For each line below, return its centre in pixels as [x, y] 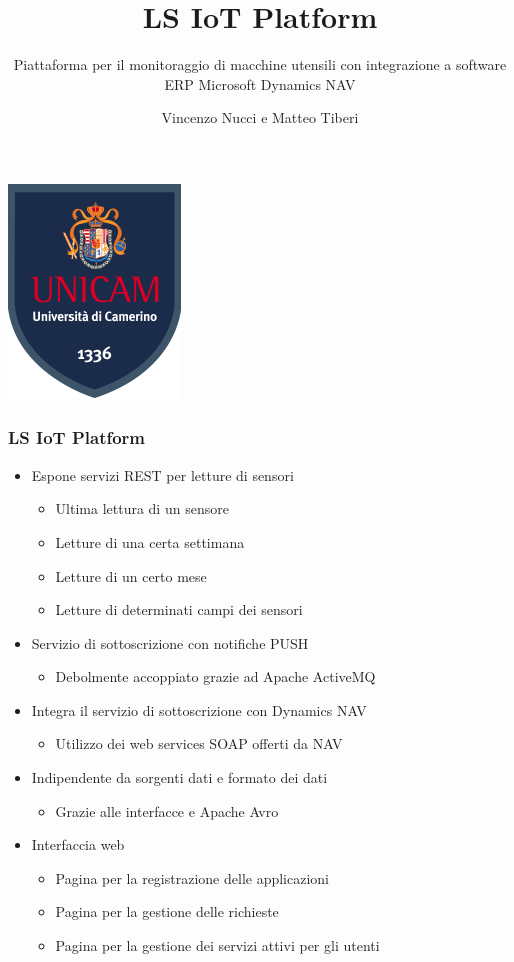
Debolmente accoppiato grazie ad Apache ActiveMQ [215, 676]
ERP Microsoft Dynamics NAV [260, 83]
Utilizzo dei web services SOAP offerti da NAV [199, 743]
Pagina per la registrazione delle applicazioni [192, 877]
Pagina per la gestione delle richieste [167, 911]
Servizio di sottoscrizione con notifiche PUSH [170, 642]
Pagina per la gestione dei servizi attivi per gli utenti [217, 945]
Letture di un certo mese [131, 575]
